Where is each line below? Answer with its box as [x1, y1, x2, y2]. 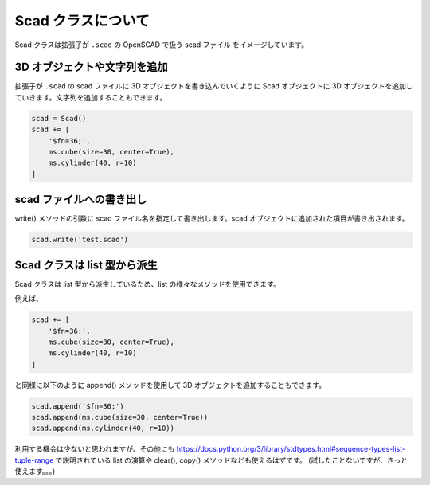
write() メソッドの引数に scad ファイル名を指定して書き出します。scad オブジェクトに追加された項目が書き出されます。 [14, 213, 409, 223]
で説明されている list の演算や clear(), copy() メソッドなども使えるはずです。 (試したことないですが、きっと [55, 455, 408, 465]
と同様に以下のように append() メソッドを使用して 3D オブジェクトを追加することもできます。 [14, 380, 326, 389]
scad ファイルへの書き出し [14, 193, 147, 206]
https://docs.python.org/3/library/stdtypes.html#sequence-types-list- [176, 444, 406, 454]
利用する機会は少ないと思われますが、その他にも [14, 444, 175, 454]
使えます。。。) [14, 467, 56, 476]
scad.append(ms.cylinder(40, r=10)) [31, 424, 175, 433]
